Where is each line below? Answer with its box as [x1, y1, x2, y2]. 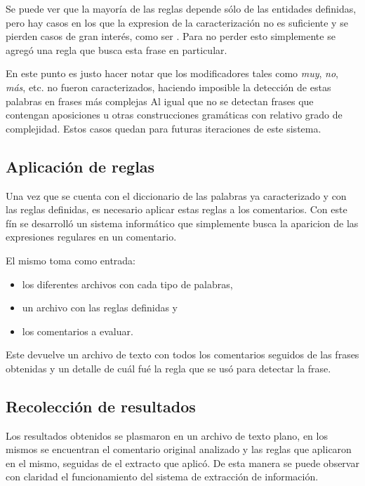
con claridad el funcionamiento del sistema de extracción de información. [6, 469, 319, 484]
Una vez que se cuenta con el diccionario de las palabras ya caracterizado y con [6, 188, 347, 203]
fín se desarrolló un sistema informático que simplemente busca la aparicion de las [6, 215, 359, 230]
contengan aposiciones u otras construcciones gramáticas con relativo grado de [6, 107, 343, 122]
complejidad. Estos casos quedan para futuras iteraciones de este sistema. [6, 121, 321, 135]
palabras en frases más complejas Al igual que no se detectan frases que [6, 93, 314, 108]
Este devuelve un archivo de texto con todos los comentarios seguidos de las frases [6, 347, 359, 362]
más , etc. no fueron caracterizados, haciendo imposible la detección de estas [6, 79, 331, 94]
